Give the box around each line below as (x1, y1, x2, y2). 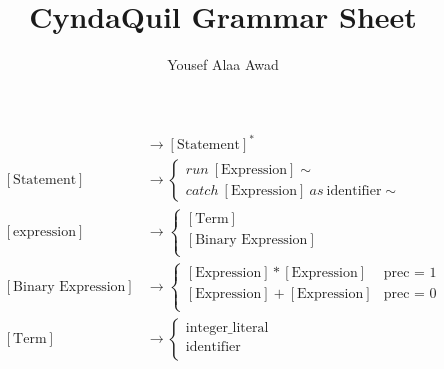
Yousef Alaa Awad (167, 54, 279, 75)
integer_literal (185, 320, 269, 335)
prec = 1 (383, 266, 437, 281)
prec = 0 (383, 287, 437, 302)
